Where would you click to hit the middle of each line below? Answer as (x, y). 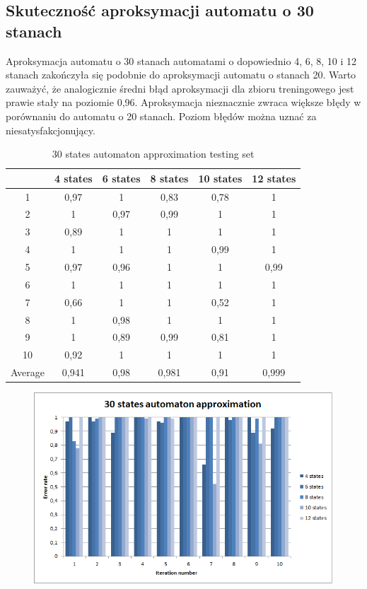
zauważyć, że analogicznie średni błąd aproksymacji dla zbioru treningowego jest (180, 88)
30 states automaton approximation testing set (153, 154)
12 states (274, 178)
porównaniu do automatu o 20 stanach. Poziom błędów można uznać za (161, 116)
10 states (220, 178)
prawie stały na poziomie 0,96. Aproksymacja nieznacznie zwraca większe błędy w (183, 102)
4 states (73, 178)
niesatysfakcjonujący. (51, 130)
